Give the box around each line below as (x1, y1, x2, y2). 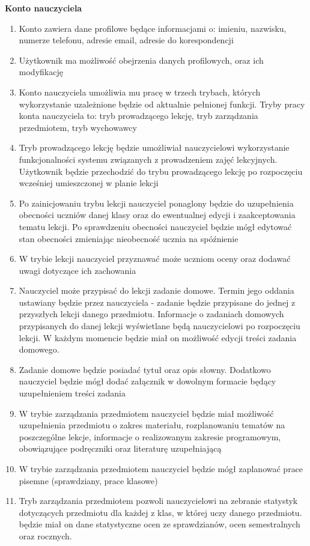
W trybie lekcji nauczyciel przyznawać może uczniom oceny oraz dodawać (19, 252, 291, 265)
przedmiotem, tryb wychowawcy (19, 121, 137, 133)
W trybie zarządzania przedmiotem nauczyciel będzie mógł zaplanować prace (19, 463, 303, 475)
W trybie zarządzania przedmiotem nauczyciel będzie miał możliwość (19, 407, 274, 419)
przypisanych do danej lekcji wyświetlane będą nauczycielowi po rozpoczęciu (19, 320, 300, 332)
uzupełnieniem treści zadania (19, 387, 126, 399)
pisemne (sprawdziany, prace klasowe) (19, 474, 158, 487)
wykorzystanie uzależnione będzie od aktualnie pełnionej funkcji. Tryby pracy (19, 97, 305, 110)
